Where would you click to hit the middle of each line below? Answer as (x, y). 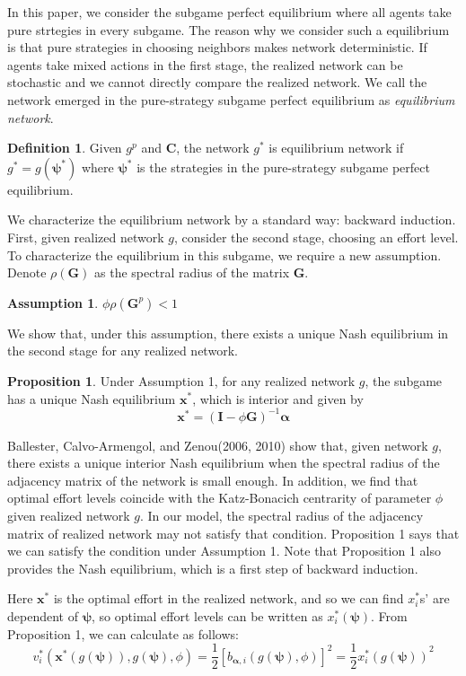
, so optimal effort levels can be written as (207, 615)
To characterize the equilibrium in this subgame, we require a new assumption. (224, 255)
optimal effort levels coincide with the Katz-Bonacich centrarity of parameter (220, 498)
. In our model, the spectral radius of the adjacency (281, 515)
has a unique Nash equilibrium (92, 398)
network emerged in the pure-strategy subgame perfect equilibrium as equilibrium (231, 99)
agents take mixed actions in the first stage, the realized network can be (205, 64)
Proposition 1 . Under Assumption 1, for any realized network (181, 380)
